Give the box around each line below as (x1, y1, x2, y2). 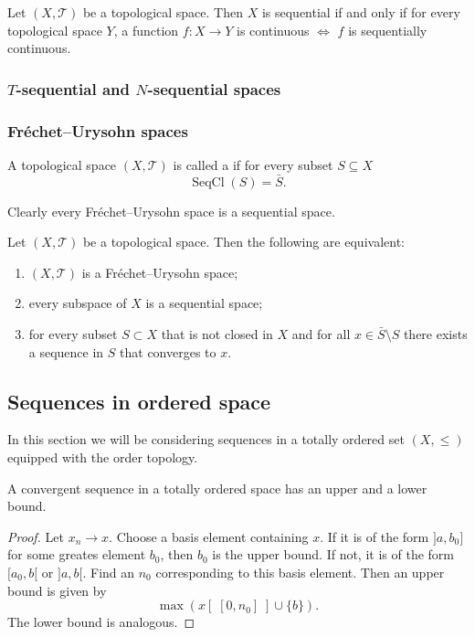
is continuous (237, 20, 310, 39)
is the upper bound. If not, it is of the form (212, 545, 454, 564)
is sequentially (348, 20, 427, 39)
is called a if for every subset (173, 154, 333, 174)
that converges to (120, 342, 216, 361)
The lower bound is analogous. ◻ (7, 612, 195, 632)
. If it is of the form (320, 526, 429, 546)
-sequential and (16, 77, 131, 100)
